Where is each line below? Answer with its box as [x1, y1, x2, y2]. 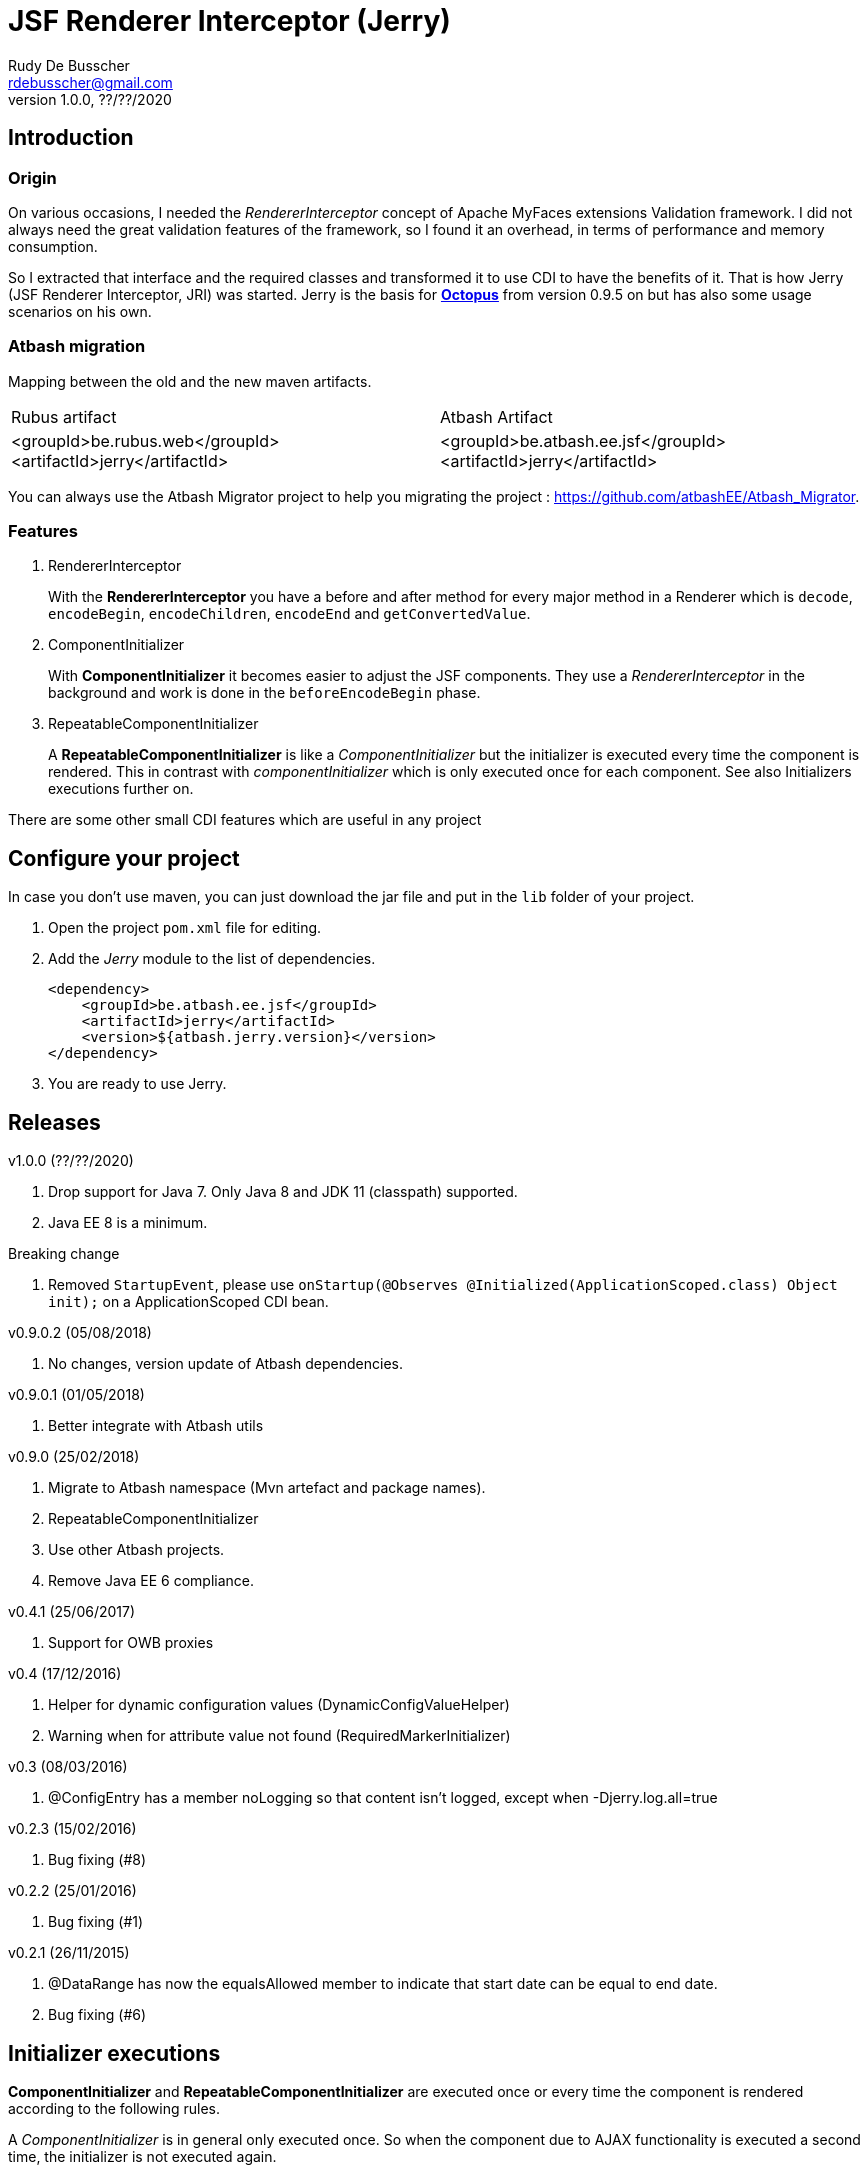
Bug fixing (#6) [48, 2006, 147, 2024]
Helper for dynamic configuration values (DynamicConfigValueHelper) [48, 1696, 510, 1714]
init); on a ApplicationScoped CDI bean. [48, 1293, 329, 1311]
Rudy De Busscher [8, 56, 130, 74]
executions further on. [48, 780, 194, 798]
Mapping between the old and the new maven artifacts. [8, 372, 372, 390]
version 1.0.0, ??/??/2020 [8, 90, 172, 108]
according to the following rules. [8, 2100, 221, 2117]
